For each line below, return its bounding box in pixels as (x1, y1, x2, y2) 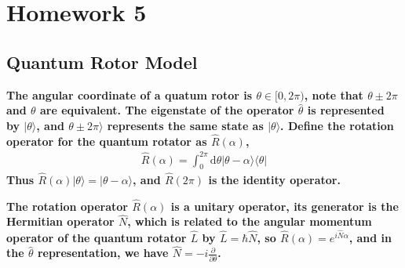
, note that (304, 86, 363, 103)
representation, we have (37, 244, 169, 261)
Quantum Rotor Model (6, 49, 198, 74)
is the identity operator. (208, 171, 341, 187)
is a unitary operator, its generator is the (170, 197, 399, 214)
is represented (307, 102, 385, 118)
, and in (348, 229, 392, 245)
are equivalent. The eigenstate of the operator (40, 102, 294, 118)
